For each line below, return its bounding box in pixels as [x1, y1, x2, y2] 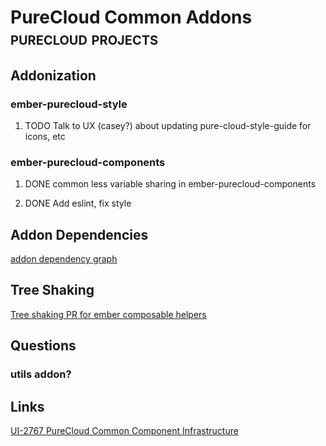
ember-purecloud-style [10, 97, 128, 111]
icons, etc [24, 130, 66, 142]
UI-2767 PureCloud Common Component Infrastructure [10, 424, 239, 436]
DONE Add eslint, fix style [24, 197, 132, 210]
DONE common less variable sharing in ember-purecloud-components [24, 178, 317, 190]
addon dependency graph [10, 252, 118, 265]
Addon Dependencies [10, 226, 149, 243]
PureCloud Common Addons [10, 6, 253, 29]
